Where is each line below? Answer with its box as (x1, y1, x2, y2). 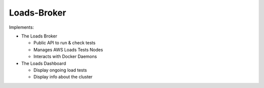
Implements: (9, 24, 34, 30)
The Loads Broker (21, 33, 58, 39)
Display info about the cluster (33, 74, 93, 80)
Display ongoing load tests (33, 67, 88, 73)
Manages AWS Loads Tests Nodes (33, 47, 103, 53)
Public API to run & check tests (33, 40, 96, 46)
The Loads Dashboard (21, 60, 66, 66)
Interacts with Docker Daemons (33, 53, 97, 59)
